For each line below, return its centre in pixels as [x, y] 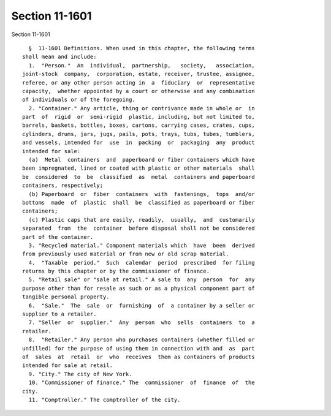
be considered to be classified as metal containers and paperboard [139, 177]
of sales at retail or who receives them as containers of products [139, 357]
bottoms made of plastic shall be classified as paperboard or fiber [139, 202]
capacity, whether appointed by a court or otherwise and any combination [139, 91]
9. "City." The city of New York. [80, 374]
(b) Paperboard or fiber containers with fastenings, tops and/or [142, 194]
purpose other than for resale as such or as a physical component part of [139, 288]
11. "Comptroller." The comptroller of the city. [105, 399]
